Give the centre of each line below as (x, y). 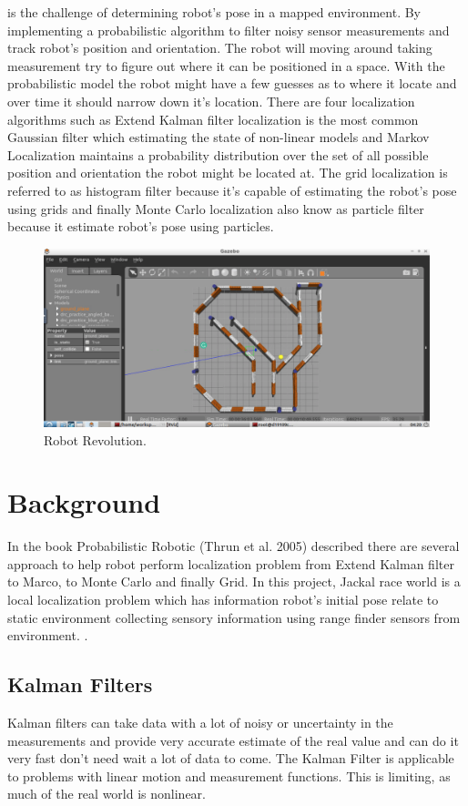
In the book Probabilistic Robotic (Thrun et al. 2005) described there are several (234, 546)
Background (84, 502)
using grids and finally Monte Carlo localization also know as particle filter (216, 208)
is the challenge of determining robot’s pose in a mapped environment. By (214, 12)
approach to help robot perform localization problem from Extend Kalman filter (231, 563)
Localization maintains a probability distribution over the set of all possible (218, 154)
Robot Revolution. (95, 439)
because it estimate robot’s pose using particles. (141, 226)
